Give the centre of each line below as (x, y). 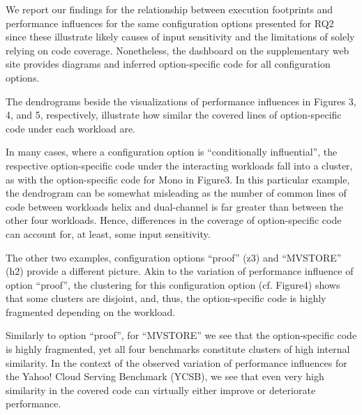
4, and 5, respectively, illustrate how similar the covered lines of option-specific (174, 115)
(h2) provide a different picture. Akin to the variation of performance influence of (180, 271)
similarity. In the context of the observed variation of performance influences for (176, 362)
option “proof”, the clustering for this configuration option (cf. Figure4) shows (173, 284)
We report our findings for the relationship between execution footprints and (169, 9)
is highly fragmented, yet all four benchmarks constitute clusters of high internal (178, 349)
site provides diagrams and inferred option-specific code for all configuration (168, 64)
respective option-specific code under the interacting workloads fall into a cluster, (179, 165)
